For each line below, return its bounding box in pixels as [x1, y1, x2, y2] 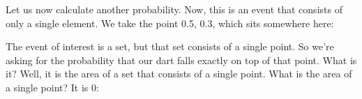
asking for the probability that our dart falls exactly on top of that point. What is [6, 52, 357, 67]
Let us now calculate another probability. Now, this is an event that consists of [6, 2, 342, 16]
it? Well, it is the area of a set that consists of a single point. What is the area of [6, 66, 352, 81]
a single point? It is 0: [6, 79, 99, 94]
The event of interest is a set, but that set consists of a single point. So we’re [6, 39, 334, 54]
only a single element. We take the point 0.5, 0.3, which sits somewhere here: [6, 15, 334, 30]
